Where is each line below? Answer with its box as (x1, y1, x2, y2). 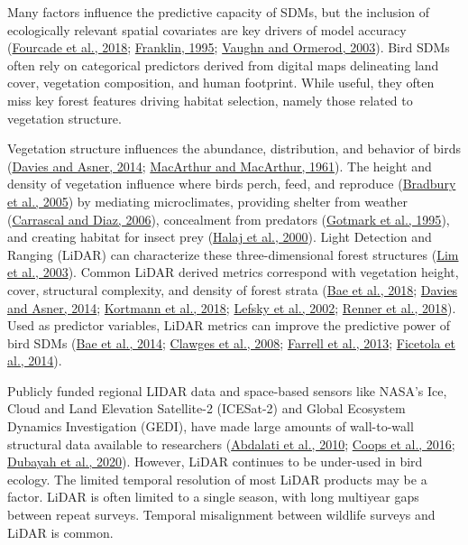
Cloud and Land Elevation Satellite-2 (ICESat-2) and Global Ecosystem (7, 399, 406, 418)
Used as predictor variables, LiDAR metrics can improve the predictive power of (7, 316, 451, 335)
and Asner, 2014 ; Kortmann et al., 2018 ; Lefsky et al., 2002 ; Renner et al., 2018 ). (7, 298, 456, 317)
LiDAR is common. (7, 522, 114, 541)
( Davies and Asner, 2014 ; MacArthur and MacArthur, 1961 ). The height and (7, 156, 432, 175)
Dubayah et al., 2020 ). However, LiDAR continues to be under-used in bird (7, 452, 423, 471)
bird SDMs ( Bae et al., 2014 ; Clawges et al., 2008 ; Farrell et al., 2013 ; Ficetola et (7, 333, 455, 352)
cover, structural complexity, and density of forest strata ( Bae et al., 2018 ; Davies (7, 280, 458, 299)
